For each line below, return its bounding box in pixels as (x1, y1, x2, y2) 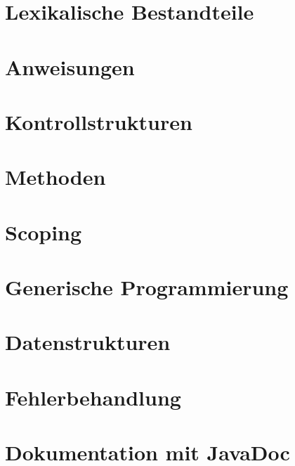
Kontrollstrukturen (5, 107, 192, 136)
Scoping (5, 217, 82, 246)
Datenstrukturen (5, 328, 171, 356)
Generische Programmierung (5, 273, 289, 302)
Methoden (5, 162, 106, 191)
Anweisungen (5, 52, 135, 81)
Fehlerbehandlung (5, 382, 181, 411)
